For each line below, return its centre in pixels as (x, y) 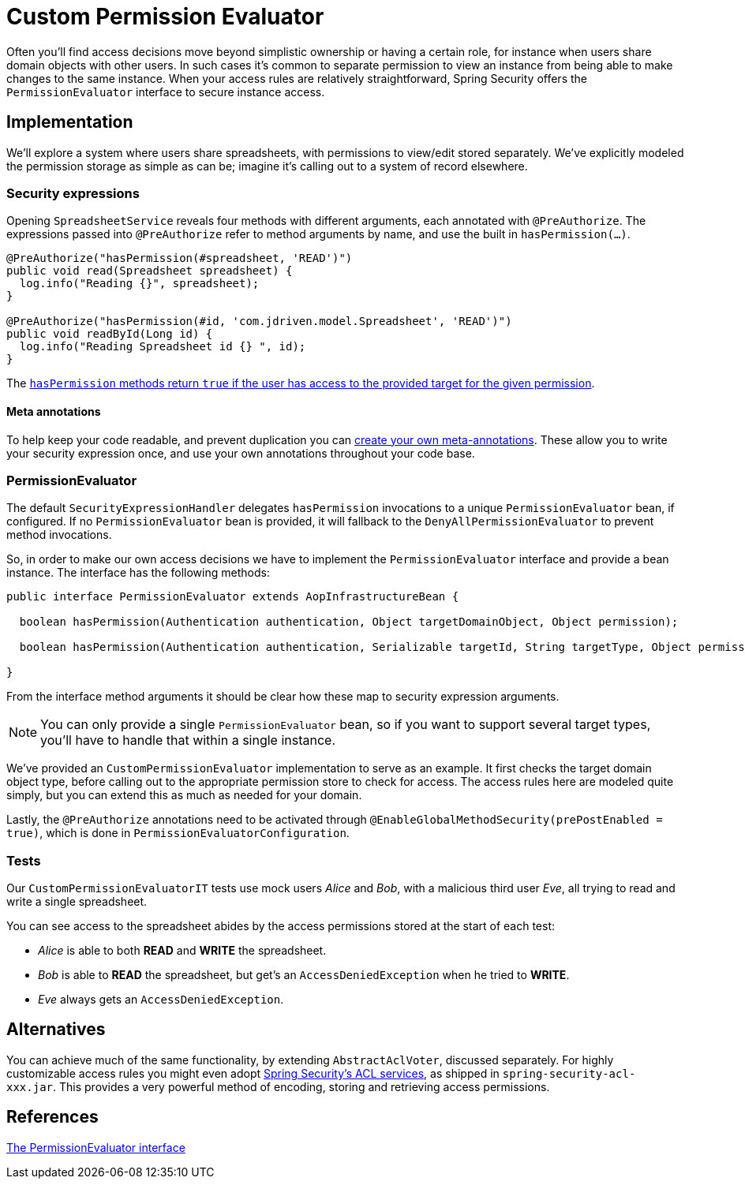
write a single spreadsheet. (77, 902)
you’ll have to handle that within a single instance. (188, 740)
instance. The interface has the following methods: (138, 573)
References (52, 1117)
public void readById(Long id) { (110, 334)
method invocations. (59, 535)
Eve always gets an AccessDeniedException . (161, 1000)
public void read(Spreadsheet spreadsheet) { (150, 271)
